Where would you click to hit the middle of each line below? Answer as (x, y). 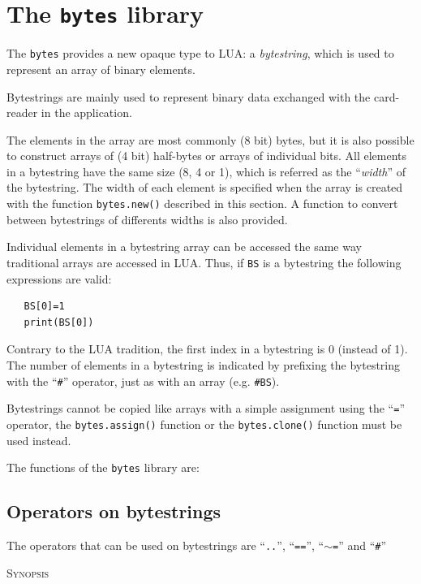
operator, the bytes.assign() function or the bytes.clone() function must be (204, 424)
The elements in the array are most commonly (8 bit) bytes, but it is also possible (210, 139)
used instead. (39, 440)
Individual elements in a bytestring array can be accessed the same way (184, 247)
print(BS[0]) (59, 322)
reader (22, 112)
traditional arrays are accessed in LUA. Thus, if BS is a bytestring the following (204, 262)
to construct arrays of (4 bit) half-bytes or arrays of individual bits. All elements (207, 156)
